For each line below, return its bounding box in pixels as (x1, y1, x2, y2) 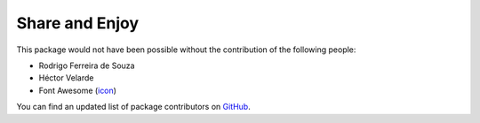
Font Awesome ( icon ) (38, 85, 117, 96)
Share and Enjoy (16, 13, 140, 33)
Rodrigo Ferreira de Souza (38, 60, 135, 71)
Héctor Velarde (38, 73, 94, 83)
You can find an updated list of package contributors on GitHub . (16, 102, 251, 112)
